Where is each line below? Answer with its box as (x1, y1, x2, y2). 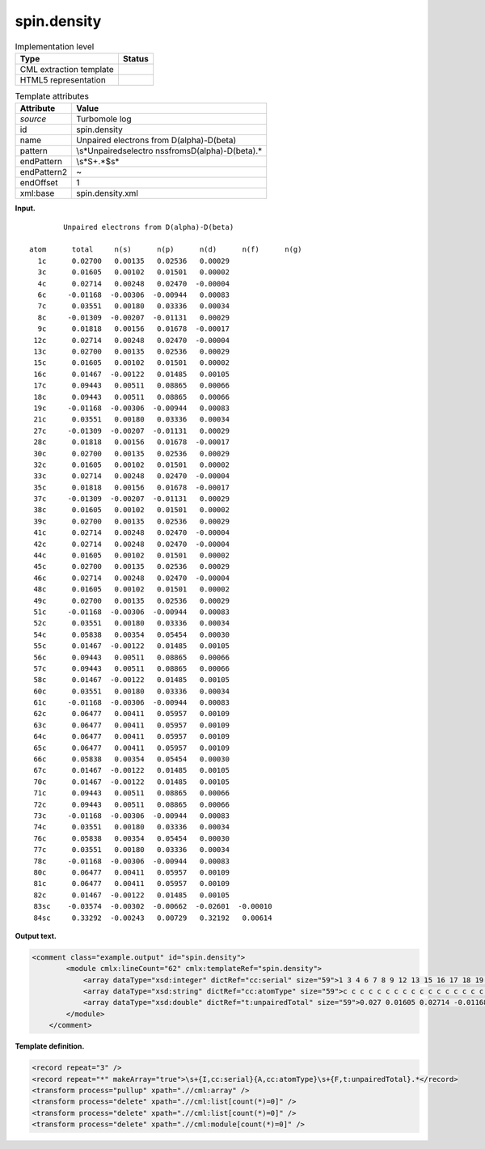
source (19, 113, 47, 125)
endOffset (19, 177, 58, 189)
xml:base (19, 188, 55, 199)
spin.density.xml (76, 188, 139, 199)
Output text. (15, 931, 57, 940)
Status (122, 53, 149, 64)
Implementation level (15, 40, 95, 52)
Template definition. (15, 1041, 85, 1051)
